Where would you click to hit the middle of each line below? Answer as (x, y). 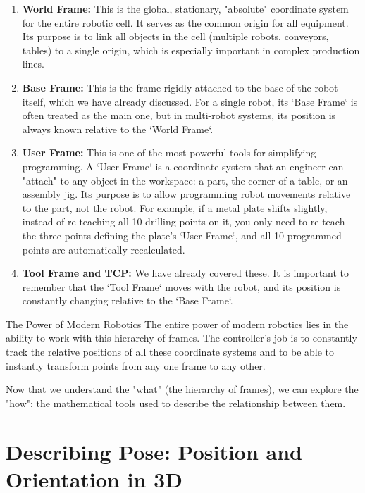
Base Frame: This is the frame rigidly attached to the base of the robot (180, 87)
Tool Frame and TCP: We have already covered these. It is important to (186, 273)
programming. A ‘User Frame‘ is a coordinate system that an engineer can (183, 166)
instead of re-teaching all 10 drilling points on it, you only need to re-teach (184, 221)
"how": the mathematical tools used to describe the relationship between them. (176, 402)
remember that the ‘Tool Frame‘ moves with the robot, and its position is (181, 286)
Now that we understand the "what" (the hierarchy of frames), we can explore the (182, 389)
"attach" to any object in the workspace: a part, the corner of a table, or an (185, 180)
